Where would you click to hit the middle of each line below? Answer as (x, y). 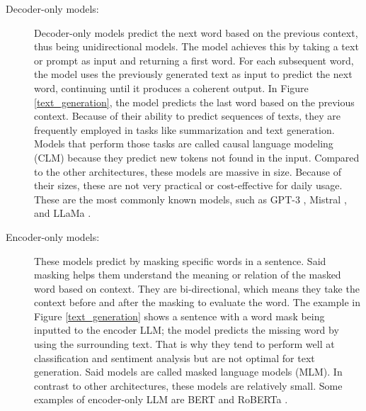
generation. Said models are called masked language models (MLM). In (188, 372)
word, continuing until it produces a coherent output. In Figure (171, 88)
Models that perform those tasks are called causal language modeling (184, 143)
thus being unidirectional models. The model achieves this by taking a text (196, 46)
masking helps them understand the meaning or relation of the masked (188, 275)
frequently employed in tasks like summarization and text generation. (184, 129)
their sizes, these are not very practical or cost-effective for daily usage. (188, 185)
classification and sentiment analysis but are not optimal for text (175, 357)
